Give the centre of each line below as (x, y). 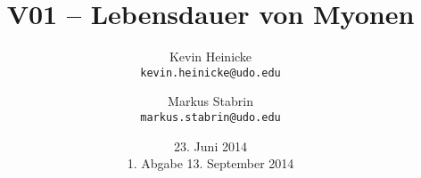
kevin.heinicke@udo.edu (210, 73)
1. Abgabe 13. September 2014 (210, 163)
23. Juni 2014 (210, 146)
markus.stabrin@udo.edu (210, 117)
